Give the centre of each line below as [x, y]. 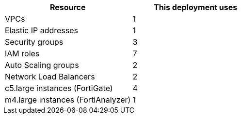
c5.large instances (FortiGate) [59, 88]
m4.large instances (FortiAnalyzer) [68, 100]
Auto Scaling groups [42, 65]
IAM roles [22, 53]
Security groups [34, 42]
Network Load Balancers [50, 77]
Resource [68, 7]
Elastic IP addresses [42, 30]
